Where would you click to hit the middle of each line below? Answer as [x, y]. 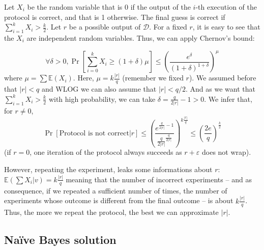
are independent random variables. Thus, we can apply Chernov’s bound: [141, 37]
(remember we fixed [153, 78]
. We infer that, [228, 99]
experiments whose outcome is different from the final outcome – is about [119, 200]
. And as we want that [220, 89]
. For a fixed [168, 27]
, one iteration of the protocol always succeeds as [106, 152]
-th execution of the [226, 7]
